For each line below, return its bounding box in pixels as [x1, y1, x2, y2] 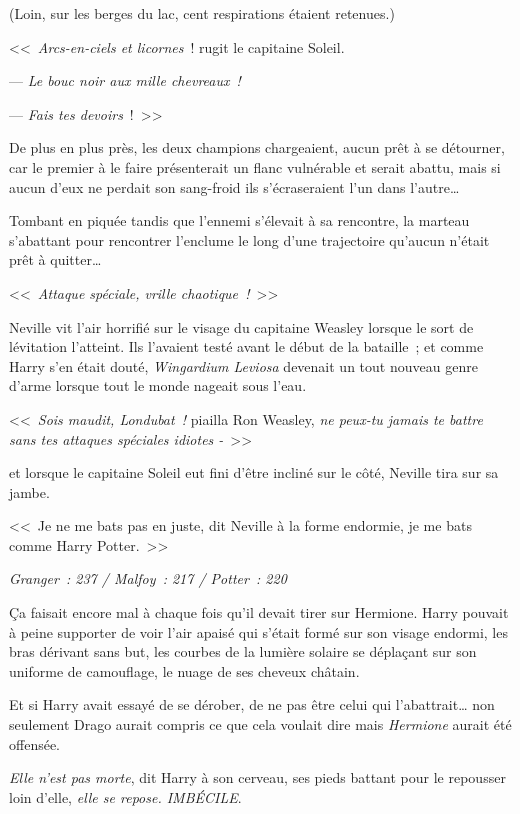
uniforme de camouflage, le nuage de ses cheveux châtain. [9, 660, 360, 681]
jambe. [9, 481, 50, 502]
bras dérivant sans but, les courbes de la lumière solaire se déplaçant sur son [9, 641, 477, 662]
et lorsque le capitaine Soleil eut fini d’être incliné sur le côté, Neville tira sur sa [9, 462, 499, 483]
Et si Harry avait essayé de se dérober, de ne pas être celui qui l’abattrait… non [9, 694, 495, 715]
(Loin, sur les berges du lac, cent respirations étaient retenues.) [9, 3, 395, 23]
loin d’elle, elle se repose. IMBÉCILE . [9, 786, 242, 807]
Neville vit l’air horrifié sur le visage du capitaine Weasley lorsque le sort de [9, 316, 474, 337]
